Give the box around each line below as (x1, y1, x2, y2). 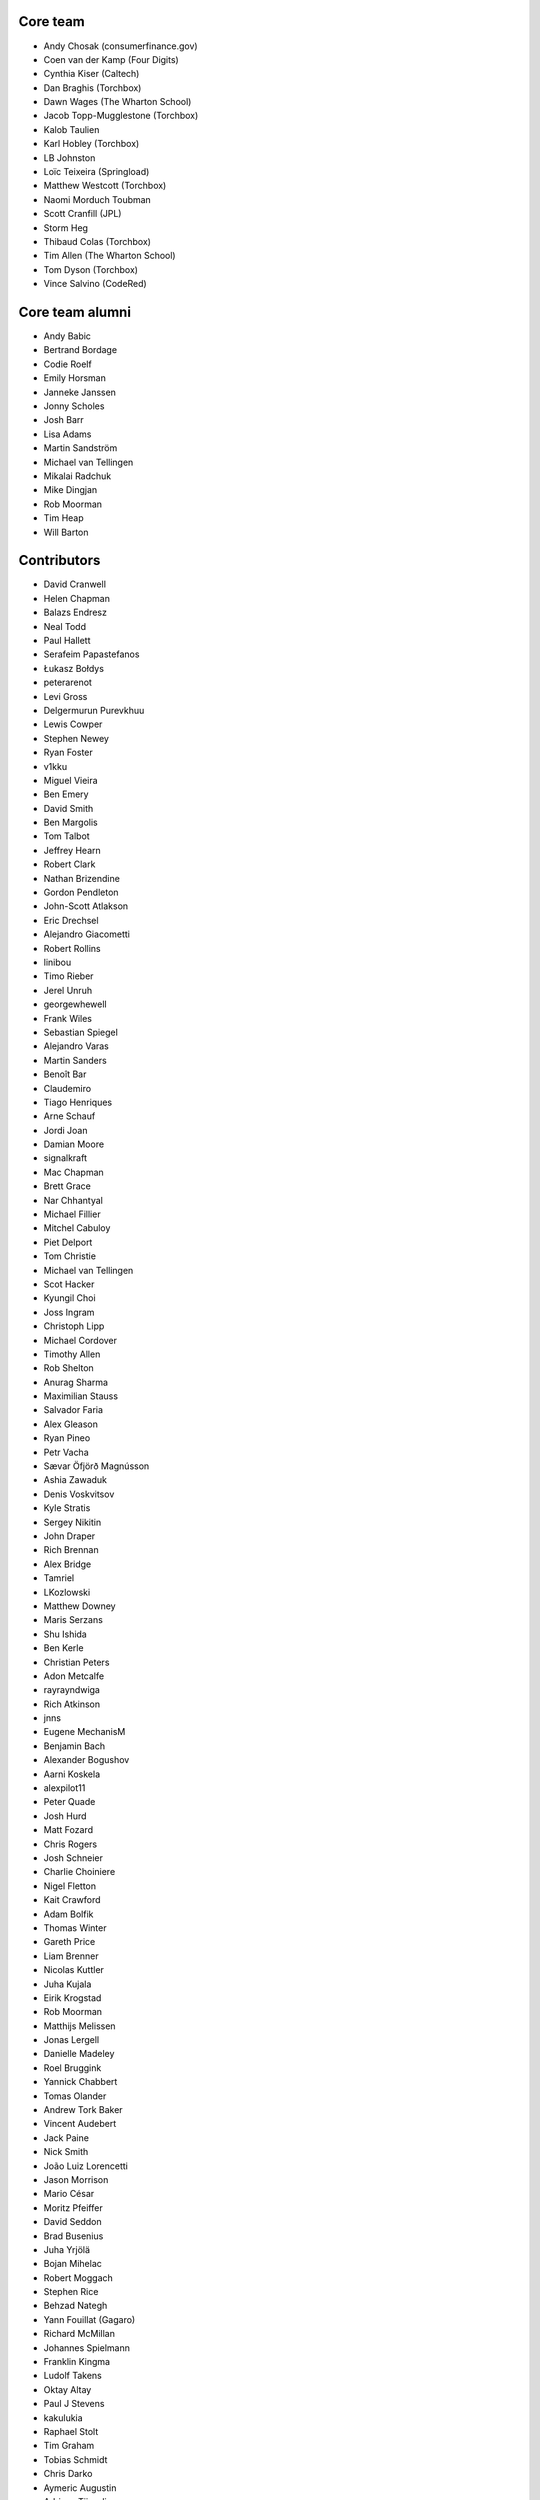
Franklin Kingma (43, 2356, 110, 2368)
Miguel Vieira (43, 774, 99, 786)
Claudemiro (43, 1082, 92, 1094)
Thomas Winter (43, 1921, 107, 1934)
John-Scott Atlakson (43, 900, 129, 912)
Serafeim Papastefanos (43, 648, 140, 660)
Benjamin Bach (43, 1740, 106, 1752)
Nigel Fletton (43, 1880, 97, 1892)
